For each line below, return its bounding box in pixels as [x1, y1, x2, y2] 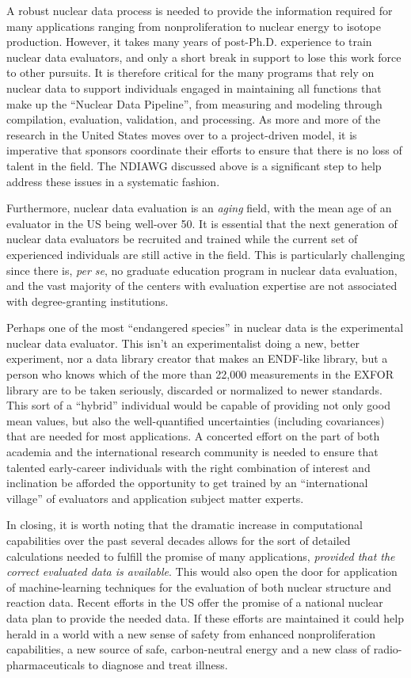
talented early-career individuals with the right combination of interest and [6, 459, 371, 475]
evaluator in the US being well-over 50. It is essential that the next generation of [6, 215, 398, 231]
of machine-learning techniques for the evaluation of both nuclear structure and [6, 578, 392, 595]
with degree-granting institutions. [6, 292, 169, 309]
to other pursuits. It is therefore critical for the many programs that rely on [6, 64, 375, 81]
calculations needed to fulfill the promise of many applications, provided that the [6, 547, 395, 564]
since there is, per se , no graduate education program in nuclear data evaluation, [6, 261, 398, 278]
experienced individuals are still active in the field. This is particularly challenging [6, 246, 405, 262]
